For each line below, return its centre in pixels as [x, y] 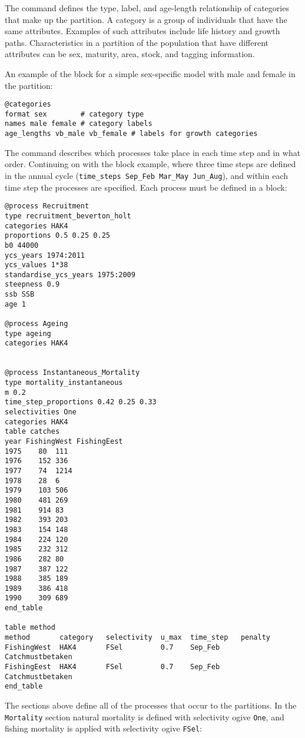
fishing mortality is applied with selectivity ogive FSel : [103, 728]
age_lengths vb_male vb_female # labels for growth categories [131, 134]
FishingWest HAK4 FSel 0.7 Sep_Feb [112, 647]
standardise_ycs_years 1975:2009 [70, 275]
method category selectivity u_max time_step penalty [138, 638]
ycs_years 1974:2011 [45, 255]
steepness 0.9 [32, 285]
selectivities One [41, 412]
